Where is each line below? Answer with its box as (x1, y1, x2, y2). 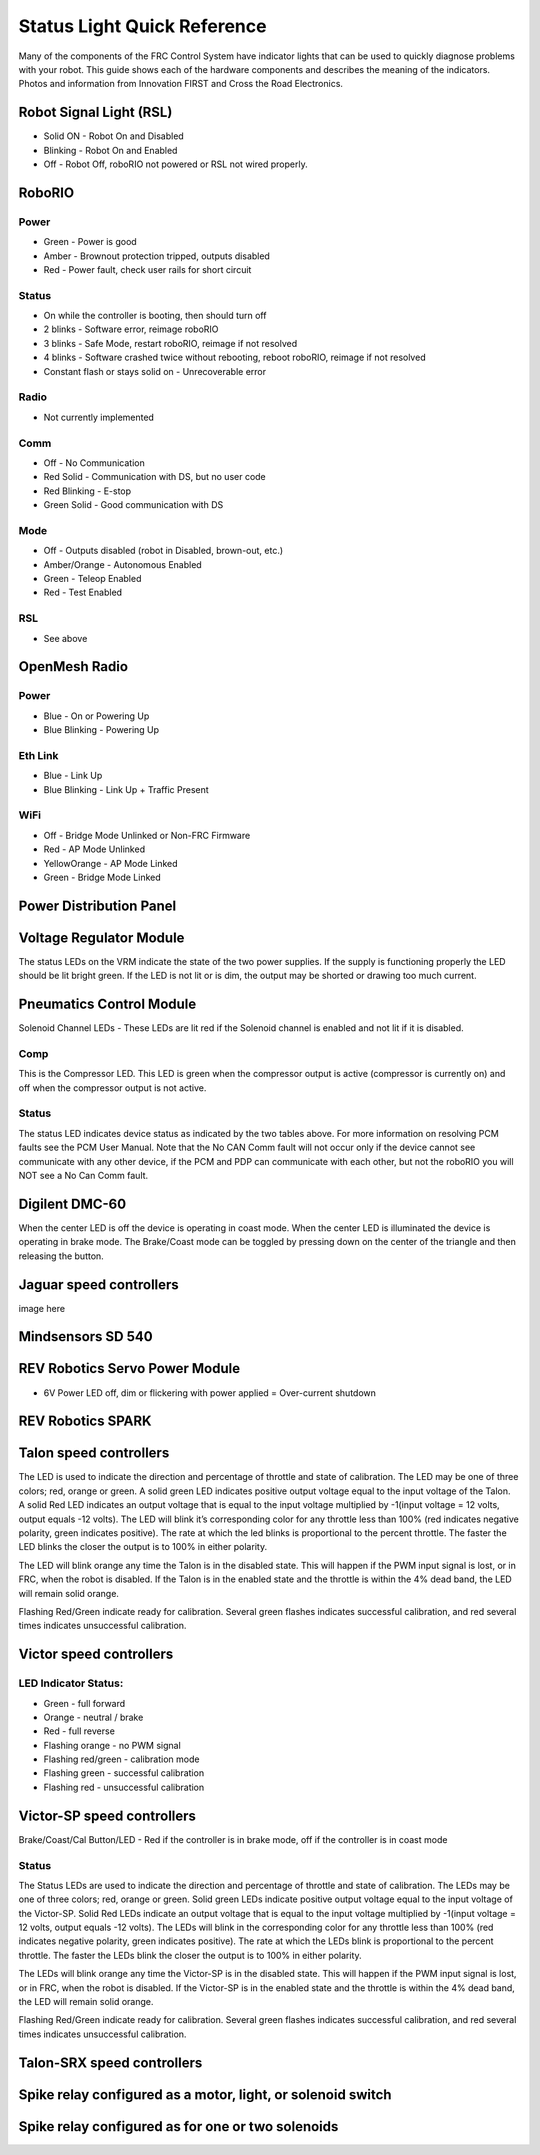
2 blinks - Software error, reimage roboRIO (43, 323, 219, 335)
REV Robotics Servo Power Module (18, 1360, 240, 1377)
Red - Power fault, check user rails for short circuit (43, 263, 252, 275)
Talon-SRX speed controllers (18, 2054, 203, 2071)
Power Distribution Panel (18, 897, 177, 914)
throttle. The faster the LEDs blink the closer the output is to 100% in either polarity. (18, 1949, 362, 1961)
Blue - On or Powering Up (43, 710, 150, 722)
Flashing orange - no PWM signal (43, 1739, 182, 1751)
